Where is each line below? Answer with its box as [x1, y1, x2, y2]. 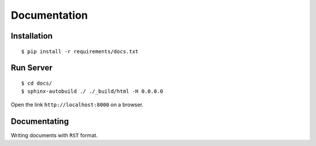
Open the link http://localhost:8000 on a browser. [11, 101, 143, 108]
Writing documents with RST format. [11, 131, 98, 138]
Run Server [11, 63, 53, 73]
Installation [11, 31, 53, 41]
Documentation [11, 9, 88, 22]
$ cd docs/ [21, 79, 53, 86]
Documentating [11, 116, 69, 126]
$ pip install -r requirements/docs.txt [21, 48, 139, 55]
